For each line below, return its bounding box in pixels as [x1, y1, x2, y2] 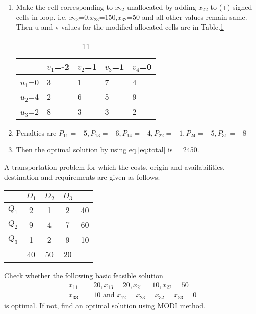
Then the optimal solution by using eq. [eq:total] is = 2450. [16, 144, 199, 155]
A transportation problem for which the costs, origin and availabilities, [4, 161, 225, 172]
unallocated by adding [126, 2, 196, 12]
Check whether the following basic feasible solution [4, 270, 163, 281]
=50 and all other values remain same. [127, 11, 247, 22]
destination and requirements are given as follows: [4, 171, 160, 182]
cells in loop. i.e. [16, 11, 67, 22]
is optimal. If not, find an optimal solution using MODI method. [4, 300, 206, 310]
